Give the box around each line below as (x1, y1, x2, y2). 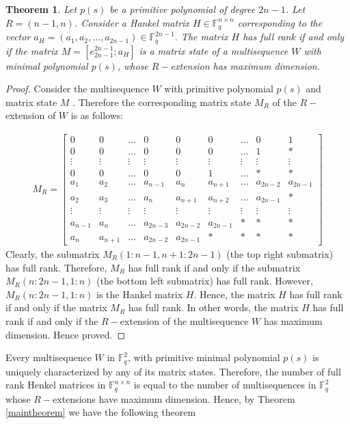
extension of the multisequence (120, 313, 249, 328)
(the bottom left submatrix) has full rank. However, (96, 274, 313, 288)
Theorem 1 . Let (5, 2, 77, 16)
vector (5, 29, 31, 44)
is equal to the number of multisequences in (133, 377, 317, 392)
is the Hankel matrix (96, 287, 183, 301)
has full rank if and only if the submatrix (128, 260, 301, 274)
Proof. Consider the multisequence (5, 81, 149, 96)
